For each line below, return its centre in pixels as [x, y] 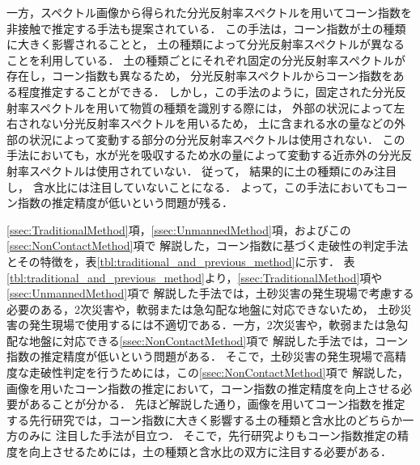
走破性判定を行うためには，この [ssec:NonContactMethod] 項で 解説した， [218, 372]
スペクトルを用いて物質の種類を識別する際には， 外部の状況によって [211, 107]
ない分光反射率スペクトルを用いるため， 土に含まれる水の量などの [217, 123]
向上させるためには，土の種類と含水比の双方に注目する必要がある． [210, 452]
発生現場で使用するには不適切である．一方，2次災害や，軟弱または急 [213, 325]
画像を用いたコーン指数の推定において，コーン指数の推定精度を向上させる [204, 388]
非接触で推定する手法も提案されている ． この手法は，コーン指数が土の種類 [206, 28]
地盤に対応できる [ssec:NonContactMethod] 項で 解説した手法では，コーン [218, 340]
